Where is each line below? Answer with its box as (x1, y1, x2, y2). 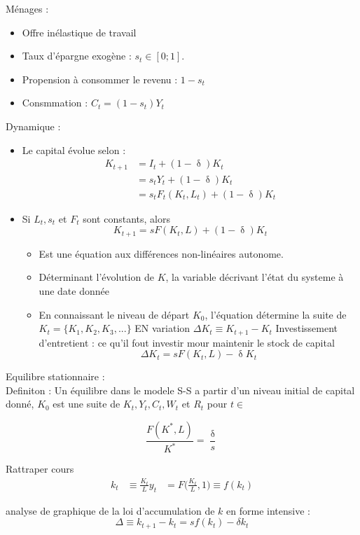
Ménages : (6, 1, 49, 15)
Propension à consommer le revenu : (22, 71, 178, 86)
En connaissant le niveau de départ (39, 307, 190, 321)
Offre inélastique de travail (22, 25, 137, 39)
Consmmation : (22, 95, 88, 110)
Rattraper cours (6, 461, 74, 476)
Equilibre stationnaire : (6, 369, 105, 384)
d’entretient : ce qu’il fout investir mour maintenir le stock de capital (39, 335, 335, 349)
